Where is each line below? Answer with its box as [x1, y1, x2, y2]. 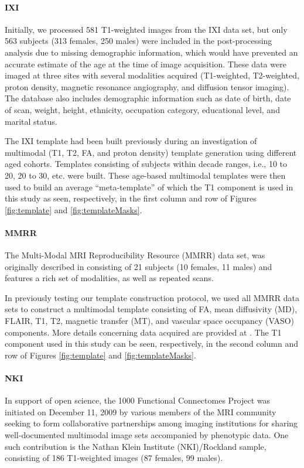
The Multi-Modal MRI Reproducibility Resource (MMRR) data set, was [5, 249, 265, 261]
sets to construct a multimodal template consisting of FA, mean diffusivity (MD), [5, 303, 298, 315]
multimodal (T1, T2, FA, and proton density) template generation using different [5, 146, 297, 158]
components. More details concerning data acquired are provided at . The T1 [5, 326, 282, 338]
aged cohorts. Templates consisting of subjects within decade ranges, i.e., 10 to [5, 158, 288, 170]
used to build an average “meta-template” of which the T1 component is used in [5, 180, 293, 193]
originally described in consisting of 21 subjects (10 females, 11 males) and [5, 260, 272, 272]
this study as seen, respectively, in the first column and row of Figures [5, 192, 257, 204]
